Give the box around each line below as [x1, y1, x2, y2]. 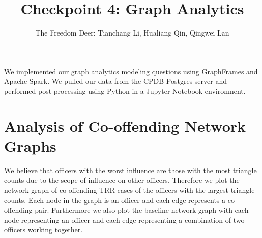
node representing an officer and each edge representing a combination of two [4, 214, 245, 225]
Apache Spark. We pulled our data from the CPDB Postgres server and [4, 76, 227, 86]
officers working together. [4, 224, 83, 235]
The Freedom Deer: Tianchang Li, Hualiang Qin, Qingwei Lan [35, 27, 229, 38]
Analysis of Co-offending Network [4, 115, 246, 136]
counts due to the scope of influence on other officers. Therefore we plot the [4, 175, 240, 185]
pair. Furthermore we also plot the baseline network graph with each [35, 205, 249, 215]
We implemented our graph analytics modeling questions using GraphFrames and [4, 65, 258, 76]
